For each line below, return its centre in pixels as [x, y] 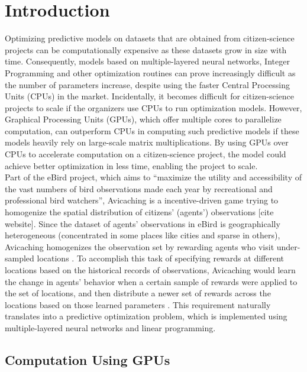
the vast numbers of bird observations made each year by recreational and [139, 188]
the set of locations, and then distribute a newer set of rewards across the [138, 293]
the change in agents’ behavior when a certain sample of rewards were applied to [151, 281]
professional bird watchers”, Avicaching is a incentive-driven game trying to [142, 200]
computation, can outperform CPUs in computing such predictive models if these [152, 130]
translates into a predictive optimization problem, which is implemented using [146, 316]
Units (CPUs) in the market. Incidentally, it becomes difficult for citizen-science [149, 96]
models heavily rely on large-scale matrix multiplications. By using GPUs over [147, 142]
